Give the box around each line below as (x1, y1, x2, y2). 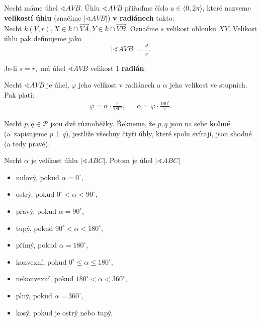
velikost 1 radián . (90, 62, 146, 73)
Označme (130, 23, 158, 34)
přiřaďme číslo (124, 3, 168, 13)
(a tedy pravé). (4, 138, 50, 148)
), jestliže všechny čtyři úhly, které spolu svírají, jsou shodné (65, 128, 252, 139)
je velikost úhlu (31, 155, 78, 166)
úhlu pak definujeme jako (4, 33, 82, 43)
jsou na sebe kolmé (169, 118, 231, 129)
